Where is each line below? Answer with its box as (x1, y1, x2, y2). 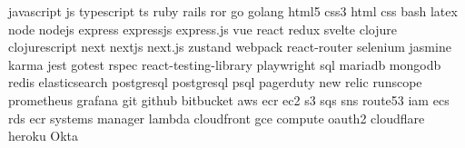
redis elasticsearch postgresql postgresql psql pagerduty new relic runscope (8, 73, 422, 92)
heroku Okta (8, 126, 79, 145)
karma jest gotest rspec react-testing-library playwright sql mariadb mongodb (8, 54, 441, 74)
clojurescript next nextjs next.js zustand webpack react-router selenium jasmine (8, 37, 451, 56)
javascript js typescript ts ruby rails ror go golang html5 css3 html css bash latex (8, 2, 458, 20)
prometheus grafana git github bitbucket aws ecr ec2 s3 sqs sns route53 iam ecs (8, 90, 450, 109)
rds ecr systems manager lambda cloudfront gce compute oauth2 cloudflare (8, 108, 425, 127)
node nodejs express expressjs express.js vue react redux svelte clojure (8, 19, 397, 38)
